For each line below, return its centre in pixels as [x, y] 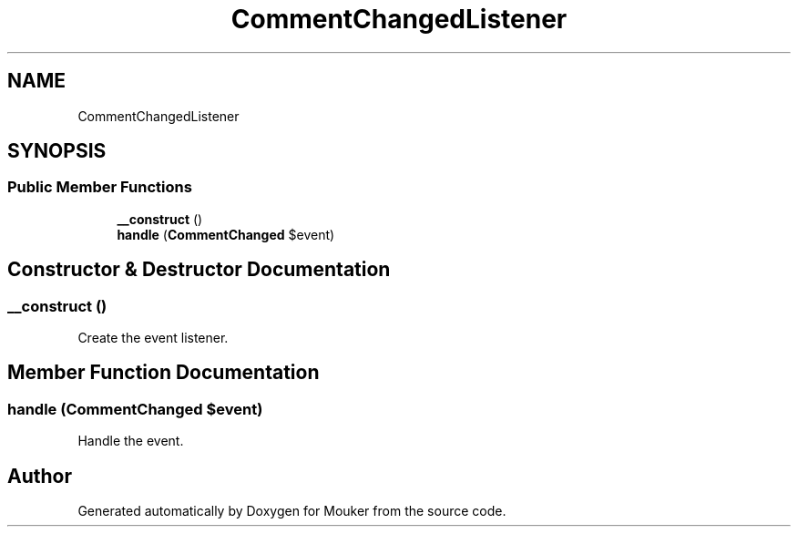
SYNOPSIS [57, 151]
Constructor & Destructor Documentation [199, 270]
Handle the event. [131, 441]
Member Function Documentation [164, 373]
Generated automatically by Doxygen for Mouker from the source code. [292, 511]
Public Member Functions [100, 187]
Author [40, 476]
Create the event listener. [153, 338]
